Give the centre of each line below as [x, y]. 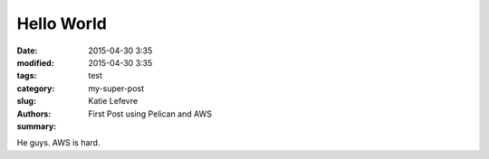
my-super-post [116, 88]
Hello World [62, 23]
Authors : [34, 114]
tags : [27, 76]
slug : [26, 101]
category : [36, 88]
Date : [27, 51]
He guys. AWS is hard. [58, 143]
